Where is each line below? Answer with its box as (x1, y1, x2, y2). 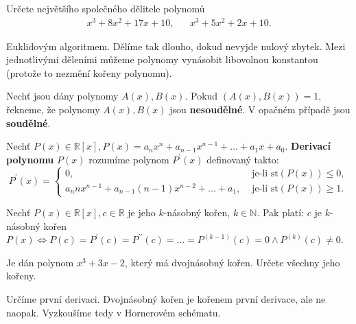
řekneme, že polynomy (6, 102, 100, 117)
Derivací (291, 139, 331, 153)
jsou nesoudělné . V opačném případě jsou (169, 102, 351, 117)
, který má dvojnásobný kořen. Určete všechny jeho (124, 255, 340, 269)
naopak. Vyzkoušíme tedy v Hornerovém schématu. (6, 305, 221, 319)
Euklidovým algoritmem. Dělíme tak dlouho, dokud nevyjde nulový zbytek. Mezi (6, 38, 346, 53)
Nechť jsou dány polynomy (6, 89, 119, 103)
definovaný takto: (206, 152, 279, 166)
